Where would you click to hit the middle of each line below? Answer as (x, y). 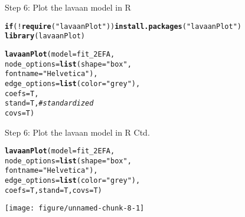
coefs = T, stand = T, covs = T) (53, 190)
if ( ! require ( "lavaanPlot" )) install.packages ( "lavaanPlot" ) (123, 26)
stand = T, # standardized (49, 103)
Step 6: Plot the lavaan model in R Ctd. (77, 132)
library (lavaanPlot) (45, 36)
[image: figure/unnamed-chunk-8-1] (75, 208)
